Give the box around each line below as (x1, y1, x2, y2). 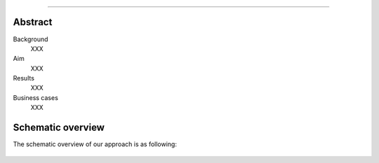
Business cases (13, 93, 59, 101)
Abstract (13, 16, 53, 28)
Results (13, 74, 35, 83)
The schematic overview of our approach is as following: (13, 140, 177, 148)
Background (13, 35, 48, 43)
